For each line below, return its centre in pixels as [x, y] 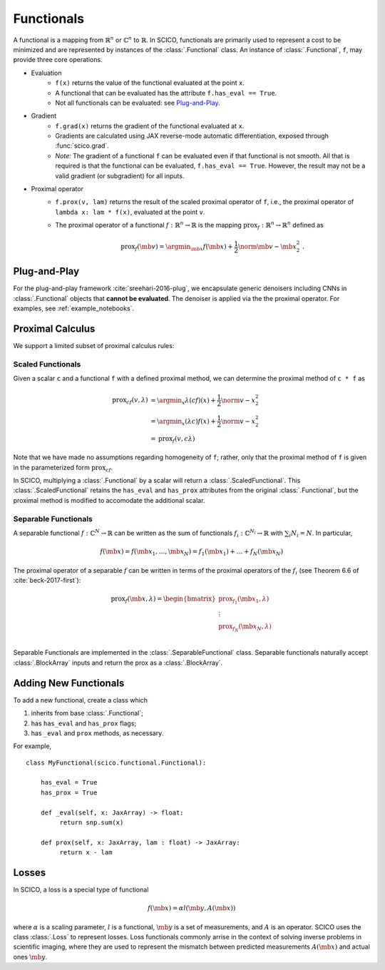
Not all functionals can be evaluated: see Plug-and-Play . [138, 103]
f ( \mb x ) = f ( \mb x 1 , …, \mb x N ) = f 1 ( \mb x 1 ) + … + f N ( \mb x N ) [192, 552]
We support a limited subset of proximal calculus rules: [94, 346]
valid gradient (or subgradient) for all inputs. [120, 175]
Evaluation [46, 73]
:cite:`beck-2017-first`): [47, 581]
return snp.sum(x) [92, 823]
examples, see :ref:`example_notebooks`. [74, 308]
